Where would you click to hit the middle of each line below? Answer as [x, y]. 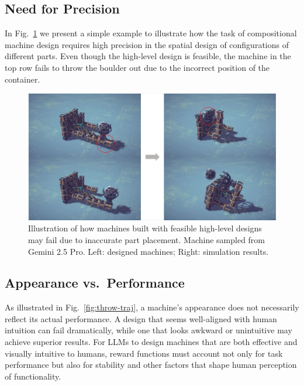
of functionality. [33, 376]
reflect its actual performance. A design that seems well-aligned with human [141, 318]
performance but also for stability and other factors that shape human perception [151, 365]
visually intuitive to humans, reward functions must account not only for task [144, 353]
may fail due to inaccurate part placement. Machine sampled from [147, 239]
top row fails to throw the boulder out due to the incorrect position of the [137, 67]
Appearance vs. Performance [95, 283]
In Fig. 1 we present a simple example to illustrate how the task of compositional [151, 33]
